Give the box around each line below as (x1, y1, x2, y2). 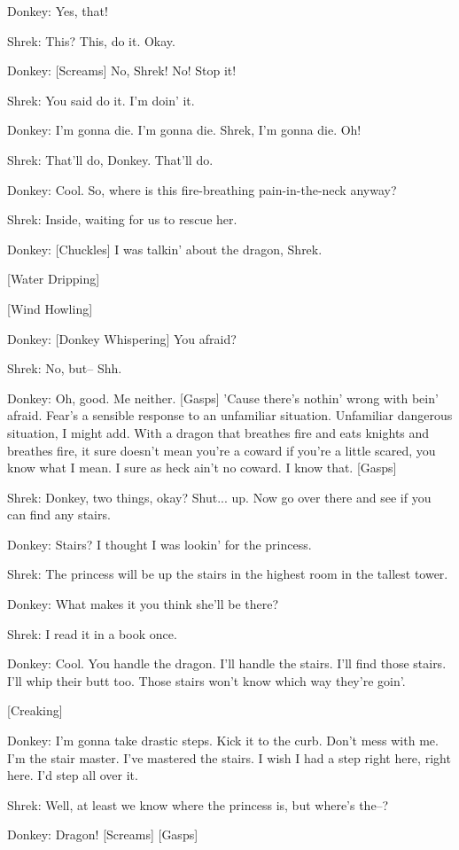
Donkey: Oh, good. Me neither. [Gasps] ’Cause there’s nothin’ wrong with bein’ (7, 388, 439, 407)
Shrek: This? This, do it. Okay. (7, 31, 175, 50)
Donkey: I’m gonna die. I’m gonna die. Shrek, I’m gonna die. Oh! (7, 121, 362, 139)
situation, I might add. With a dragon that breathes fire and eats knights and (7, 423, 430, 441)
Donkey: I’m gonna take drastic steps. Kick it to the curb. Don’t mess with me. (7, 731, 439, 750)
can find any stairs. (7, 505, 111, 524)
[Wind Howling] (7, 299, 93, 317)
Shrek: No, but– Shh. (7, 359, 122, 378)
